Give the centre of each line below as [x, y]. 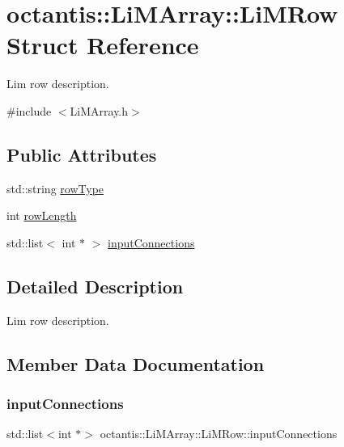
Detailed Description [95, 286]
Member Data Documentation [136, 363]
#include [29, 110]
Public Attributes [82, 154]
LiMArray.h [99, 110]
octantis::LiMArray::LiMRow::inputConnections [219, 434]
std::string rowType [55, 188]
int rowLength [42, 215]
